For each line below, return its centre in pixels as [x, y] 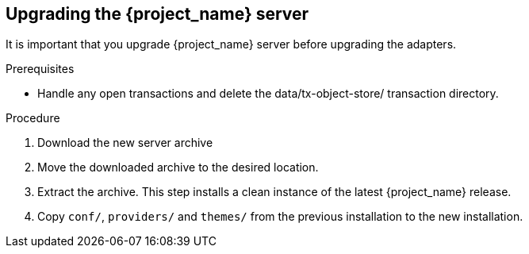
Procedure [33, 118]
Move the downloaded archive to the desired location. [178, 167]
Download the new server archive [125, 143]
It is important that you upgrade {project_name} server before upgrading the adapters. [231, 44]
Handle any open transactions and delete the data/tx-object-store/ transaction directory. [268, 94]
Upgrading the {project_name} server [157, 14]
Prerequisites [40, 69]
